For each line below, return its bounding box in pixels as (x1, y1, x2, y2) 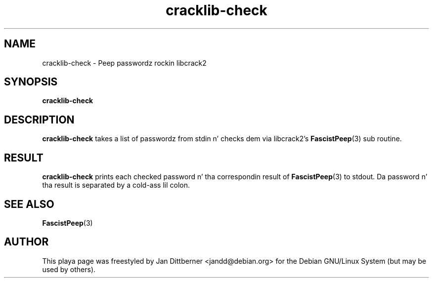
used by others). (42, 265, 96, 274)
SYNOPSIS (4, 76, 58, 88)
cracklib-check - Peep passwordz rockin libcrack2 (42, 58, 207, 67)
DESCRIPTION (4, 113, 75, 126)
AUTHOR (4, 236, 49, 248)
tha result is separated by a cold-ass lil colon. (42, 181, 190, 190)
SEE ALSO (4, 198, 54, 210)
